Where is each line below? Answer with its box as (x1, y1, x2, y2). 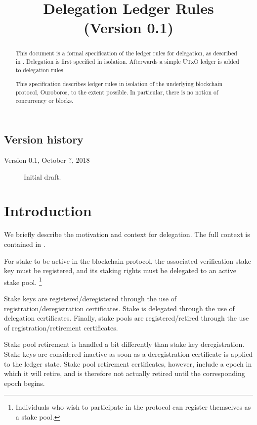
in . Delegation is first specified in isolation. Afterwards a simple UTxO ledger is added (15, 57, 239, 66)
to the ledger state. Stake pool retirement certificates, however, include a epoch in (4, 358, 252, 369)
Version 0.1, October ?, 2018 (4, 155, 90, 165)
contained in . (4, 238, 45, 249)
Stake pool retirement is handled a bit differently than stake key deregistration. (4, 339, 245, 349)
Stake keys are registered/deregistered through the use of (4, 293, 176, 303)
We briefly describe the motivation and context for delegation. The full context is (4, 229, 250, 239)
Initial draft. (24, 171, 61, 182)
